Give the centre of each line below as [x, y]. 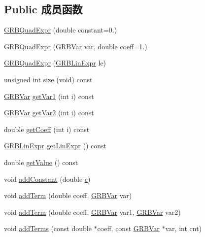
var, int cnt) [184, 228]
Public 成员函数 [43, 9]
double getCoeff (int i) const [47, 129]
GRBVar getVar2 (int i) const [49, 113]
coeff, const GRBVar [128, 228]
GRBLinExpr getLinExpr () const [55, 146]
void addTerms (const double [48, 228]
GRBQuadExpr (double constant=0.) [61, 30]
